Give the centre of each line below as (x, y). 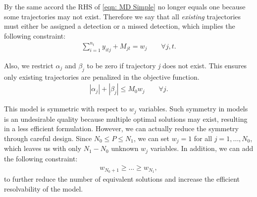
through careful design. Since (48, 138)
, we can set (151, 138)
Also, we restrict (29, 65)
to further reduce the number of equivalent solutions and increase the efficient (122, 179)
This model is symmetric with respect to (66, 109)
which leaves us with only (43, 148)
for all (203, 138)
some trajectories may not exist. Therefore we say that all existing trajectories (123, 16)
